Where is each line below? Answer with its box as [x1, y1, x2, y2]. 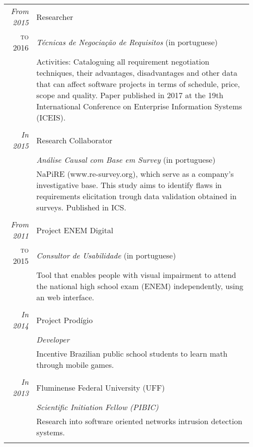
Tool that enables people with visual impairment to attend [36, 269, 236, 280]
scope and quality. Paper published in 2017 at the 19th [36, 89, 223, 101]
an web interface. [36, 292, 94, 303]
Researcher [36, 11, 73, 22]
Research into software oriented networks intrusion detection [36, 415, 242, 427]
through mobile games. [36, 359, 114, 370]
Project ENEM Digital [36, 224, 113, 236]
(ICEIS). [36, 112, 66, 123]
